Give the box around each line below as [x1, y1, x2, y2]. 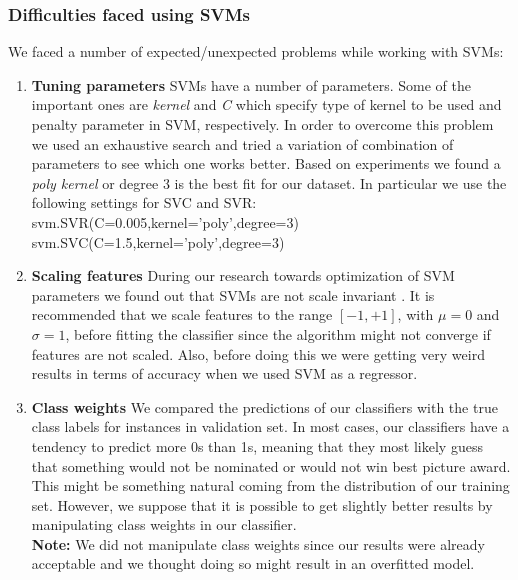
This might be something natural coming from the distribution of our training [31, 475, 510, 496]
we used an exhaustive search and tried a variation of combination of [31, 133, 454, 154]
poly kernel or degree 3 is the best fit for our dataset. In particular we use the [31, 172, 507, 193]
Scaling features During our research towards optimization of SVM [31, 265, 455, 286]
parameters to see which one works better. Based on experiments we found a [31, 153, 501, 174]
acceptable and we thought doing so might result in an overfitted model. [31, 553, 475, 574]
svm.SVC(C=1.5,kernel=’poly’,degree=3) [31, 231, 285, 252]
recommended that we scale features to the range [31, 304, 333, 325]
